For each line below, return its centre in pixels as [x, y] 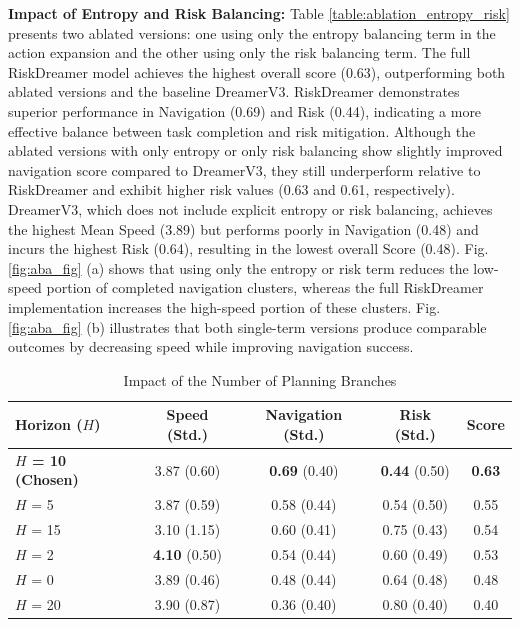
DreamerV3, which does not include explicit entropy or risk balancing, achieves [250, 208]
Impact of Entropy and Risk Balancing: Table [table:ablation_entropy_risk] [259, 13]
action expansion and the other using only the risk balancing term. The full [239, 52]
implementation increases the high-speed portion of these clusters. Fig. [224, 306]
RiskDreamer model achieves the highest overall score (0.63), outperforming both [257, 71]
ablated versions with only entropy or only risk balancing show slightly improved [255, 150]
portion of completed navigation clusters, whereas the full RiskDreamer [265, 287]
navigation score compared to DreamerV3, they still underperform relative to [244, 169]
